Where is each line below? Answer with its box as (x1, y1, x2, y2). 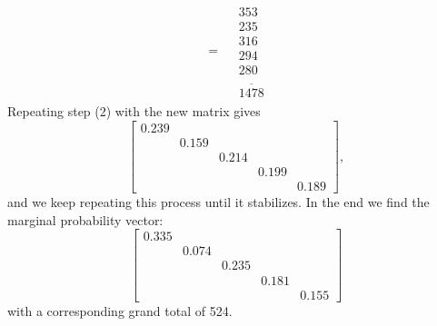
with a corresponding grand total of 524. (7, 301, 233, 320)
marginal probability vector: (7, 210, 164, 229)
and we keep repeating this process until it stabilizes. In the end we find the (7, 193, 430, 212)
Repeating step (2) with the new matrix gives (7, 102, 261, 121)
